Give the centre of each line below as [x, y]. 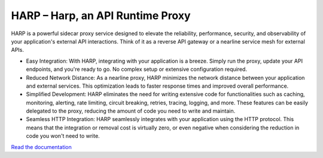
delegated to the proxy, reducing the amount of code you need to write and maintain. [131, 111]
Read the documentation [41, 147]
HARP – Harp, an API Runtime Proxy [101, 16]
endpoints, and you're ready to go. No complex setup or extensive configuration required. [137, 69]
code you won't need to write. [63, 136]
